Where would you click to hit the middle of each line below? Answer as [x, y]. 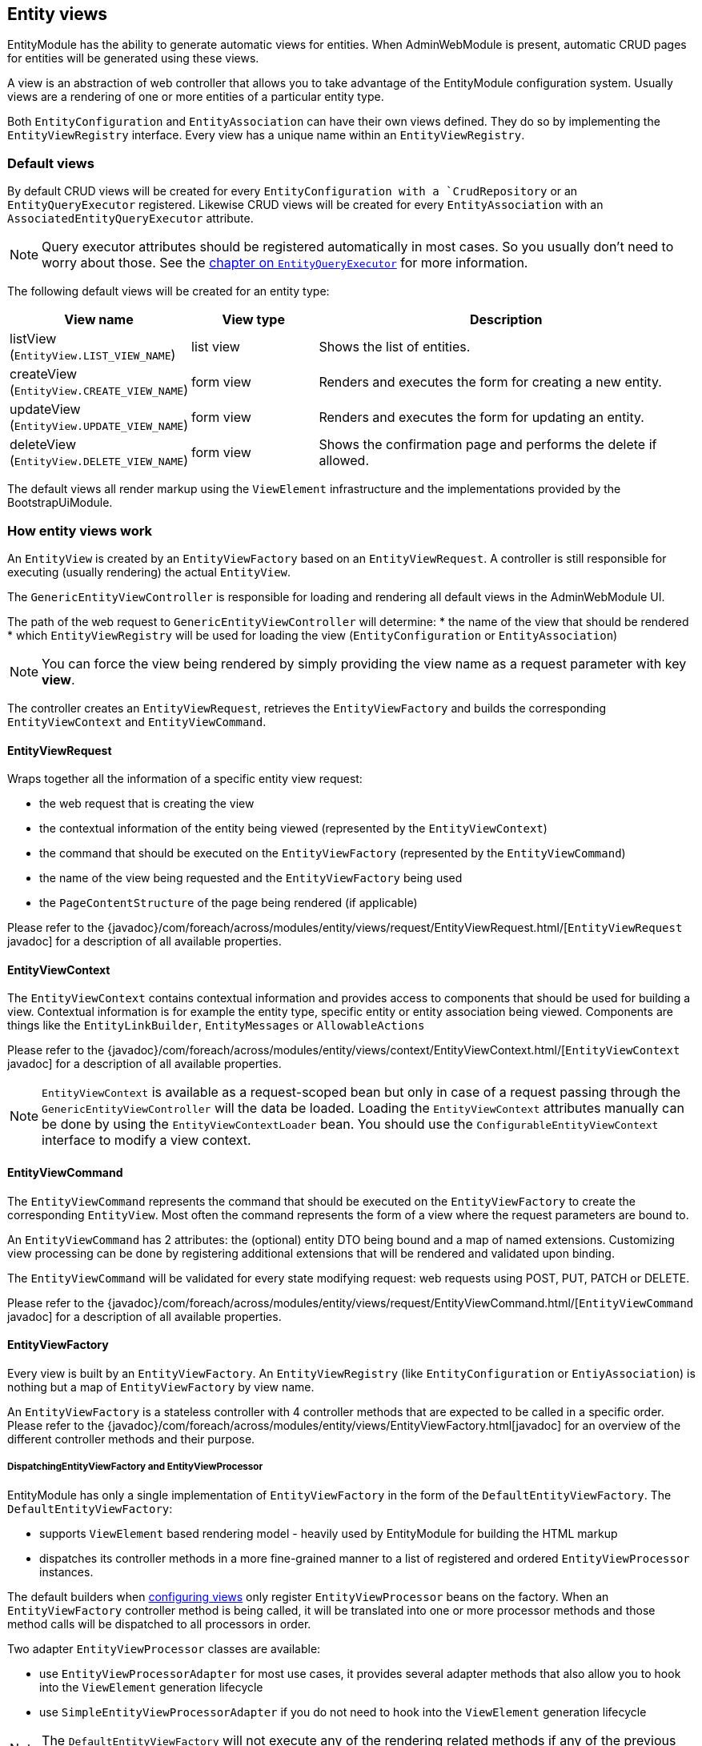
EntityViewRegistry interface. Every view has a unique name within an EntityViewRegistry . [266, 135]
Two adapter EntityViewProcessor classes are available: [164, 1648]
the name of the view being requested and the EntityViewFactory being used [251, 878]
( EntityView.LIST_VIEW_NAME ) [93, 355]
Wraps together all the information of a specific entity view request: [185, 779]
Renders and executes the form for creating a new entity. [490, 382]
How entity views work [80, 530]
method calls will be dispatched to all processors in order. [159, 1624]
